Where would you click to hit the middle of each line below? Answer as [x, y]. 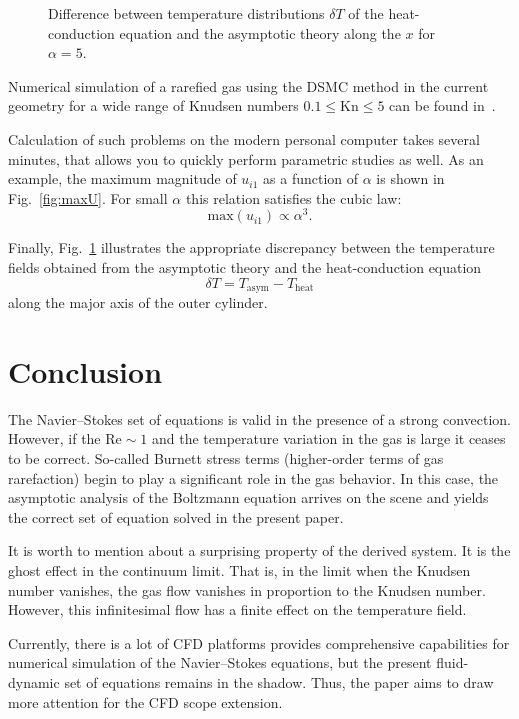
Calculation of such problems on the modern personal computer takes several [244, 138]
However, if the [54, 438]
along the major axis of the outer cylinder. [138, 302]
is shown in [410, 178]
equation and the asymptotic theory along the [260, 32]
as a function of [311, 178]
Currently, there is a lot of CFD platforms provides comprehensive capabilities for [259, 642]
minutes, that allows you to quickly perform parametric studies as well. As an [246, 158]
